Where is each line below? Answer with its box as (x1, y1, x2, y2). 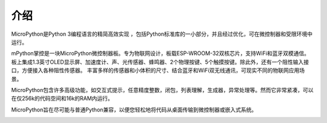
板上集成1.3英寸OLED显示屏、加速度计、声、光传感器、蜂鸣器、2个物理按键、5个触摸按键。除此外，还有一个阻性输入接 (11, 58, 309, 65)
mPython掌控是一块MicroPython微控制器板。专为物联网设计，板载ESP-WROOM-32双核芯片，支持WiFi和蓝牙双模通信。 (11, 50, 310, 57)
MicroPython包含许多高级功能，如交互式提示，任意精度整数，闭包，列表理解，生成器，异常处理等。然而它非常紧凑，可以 (11, 86, 314, 93)
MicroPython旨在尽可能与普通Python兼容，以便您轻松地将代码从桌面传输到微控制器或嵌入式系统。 (11, 106, 257, 113)
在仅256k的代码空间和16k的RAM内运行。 (11, 95, 113, 102)
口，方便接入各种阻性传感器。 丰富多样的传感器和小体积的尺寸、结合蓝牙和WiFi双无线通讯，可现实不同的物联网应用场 (11, 67, 305, 74)
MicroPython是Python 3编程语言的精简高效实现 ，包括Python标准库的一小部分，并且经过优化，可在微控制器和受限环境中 (11, 30, 313, 38)
